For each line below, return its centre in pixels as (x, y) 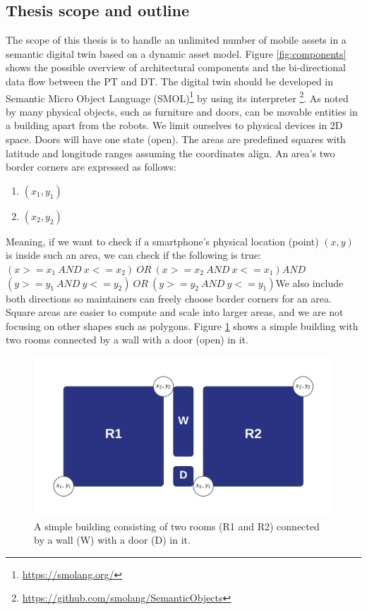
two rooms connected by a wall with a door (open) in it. (127, 340)
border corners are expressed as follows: (91, 167)
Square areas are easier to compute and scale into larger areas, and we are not (175, 312)
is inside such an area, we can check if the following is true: (134, 255)
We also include (309, 282)
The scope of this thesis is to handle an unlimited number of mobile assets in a (176, 40)
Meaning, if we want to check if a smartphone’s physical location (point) (162, 241)
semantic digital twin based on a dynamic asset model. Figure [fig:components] (176, 53)
